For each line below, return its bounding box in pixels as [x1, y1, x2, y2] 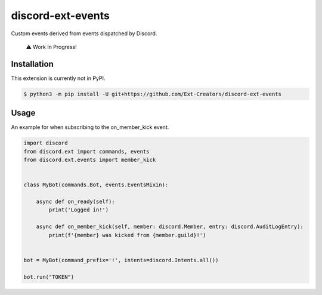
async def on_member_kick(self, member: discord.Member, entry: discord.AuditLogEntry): [36, 223, 304, 230]
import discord [23, 140, 68, 146]
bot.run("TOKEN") [23, 274, 75, 280]
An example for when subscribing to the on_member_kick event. [11, 124, 169, 131]
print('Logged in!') [48, 207, 109, 213]
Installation [11, 59, 54, 69]
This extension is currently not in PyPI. [11, 75, 106, 82]
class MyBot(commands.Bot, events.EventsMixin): [23, 182, 169, 188]
